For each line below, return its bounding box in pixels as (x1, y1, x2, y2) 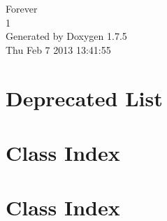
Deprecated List (6, 83, 163, 112)
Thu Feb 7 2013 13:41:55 (6, 42, 111, 57)
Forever (6, 1, 38, 15)
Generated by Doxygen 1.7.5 (6, 29, 127, 43)
